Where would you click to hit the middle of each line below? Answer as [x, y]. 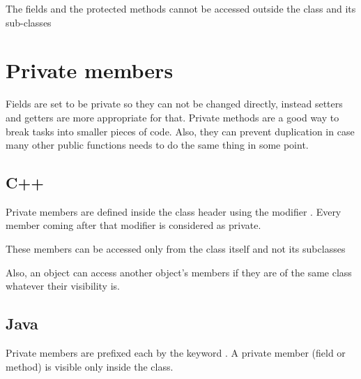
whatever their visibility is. [63, 286]
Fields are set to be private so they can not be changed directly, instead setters [174, 104]
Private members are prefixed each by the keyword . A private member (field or [176, 353]
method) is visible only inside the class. [90, 366]
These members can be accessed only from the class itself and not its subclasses [176, 249]
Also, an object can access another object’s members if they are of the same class [179, 272]
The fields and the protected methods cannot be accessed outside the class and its [181, 8]
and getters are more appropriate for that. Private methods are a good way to [172, 117]
